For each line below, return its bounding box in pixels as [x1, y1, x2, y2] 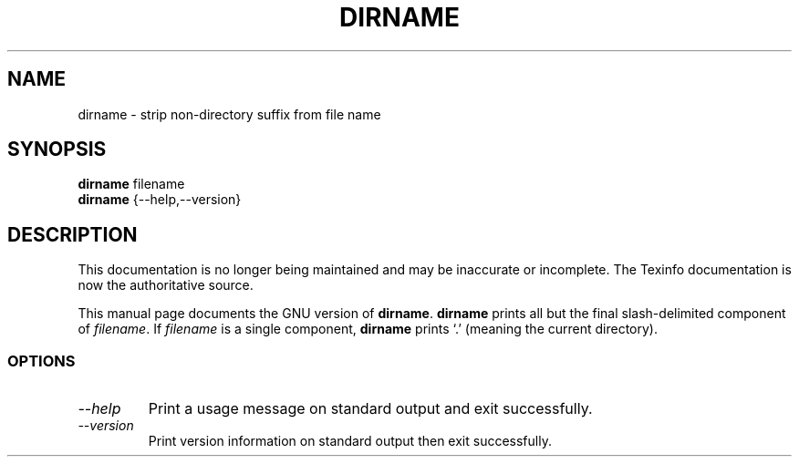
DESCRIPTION [7, 222, 138, 246]
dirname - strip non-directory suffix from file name [78, 106, 381, 122]
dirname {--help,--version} [78, 191, 242, 208]
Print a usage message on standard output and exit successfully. [148, 399, 593, 418]
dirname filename [78, 176, 185, 192]
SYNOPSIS [7, 138, 107, 161]
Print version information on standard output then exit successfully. [148, 433, 552, 449]
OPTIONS [7, 351, 76, 370]
